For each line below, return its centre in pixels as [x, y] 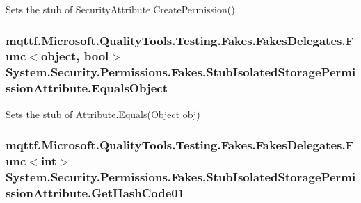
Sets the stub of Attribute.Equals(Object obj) [103, 114]
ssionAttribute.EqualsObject [87, 88]
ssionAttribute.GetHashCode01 [95, 192]
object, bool [75, 56]
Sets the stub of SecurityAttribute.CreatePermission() [120, 9]
